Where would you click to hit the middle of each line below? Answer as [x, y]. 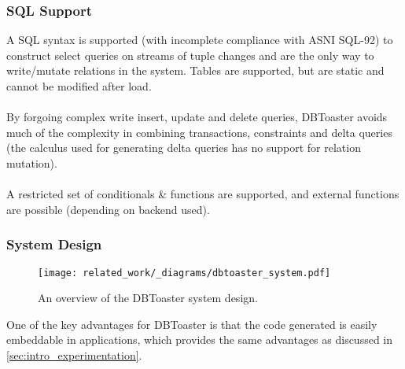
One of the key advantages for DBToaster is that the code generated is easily [192, 324]
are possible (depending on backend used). [108, 209]
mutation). [32, 162]
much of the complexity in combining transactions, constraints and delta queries [199, 132]
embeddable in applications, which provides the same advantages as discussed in [200, 339]
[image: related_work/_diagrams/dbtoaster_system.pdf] [184, 273]
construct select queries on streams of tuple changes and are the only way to [190, 55]
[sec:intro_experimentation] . [74, 355]
